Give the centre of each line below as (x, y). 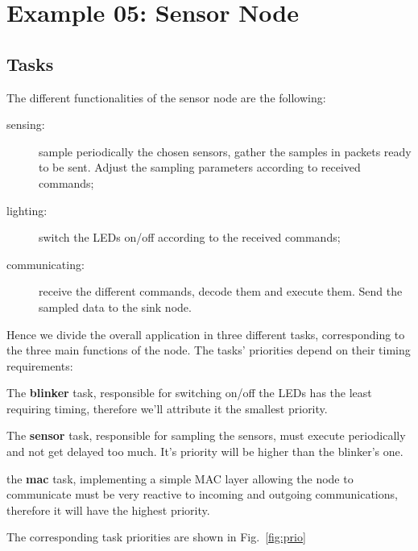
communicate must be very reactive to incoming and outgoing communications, (202, 494)
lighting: (27, 210)
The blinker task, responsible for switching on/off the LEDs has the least (189, 393)
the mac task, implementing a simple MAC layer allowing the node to (180, 478)
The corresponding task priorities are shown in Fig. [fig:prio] (156, 537)
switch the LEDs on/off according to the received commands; (190, 237)
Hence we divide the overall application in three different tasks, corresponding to (206, 334)
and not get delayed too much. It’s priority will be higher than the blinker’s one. (205, 452)
